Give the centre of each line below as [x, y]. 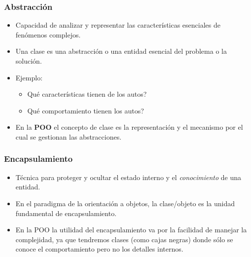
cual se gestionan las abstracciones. [69, 136]
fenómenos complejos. [48, 34]
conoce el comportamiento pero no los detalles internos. [99, 249]
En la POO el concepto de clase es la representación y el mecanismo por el [129, 127]
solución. [29, 61]
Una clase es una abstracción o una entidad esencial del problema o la [121, 51]
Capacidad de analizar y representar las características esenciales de [118, 25]
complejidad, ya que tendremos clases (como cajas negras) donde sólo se [124, 239]
